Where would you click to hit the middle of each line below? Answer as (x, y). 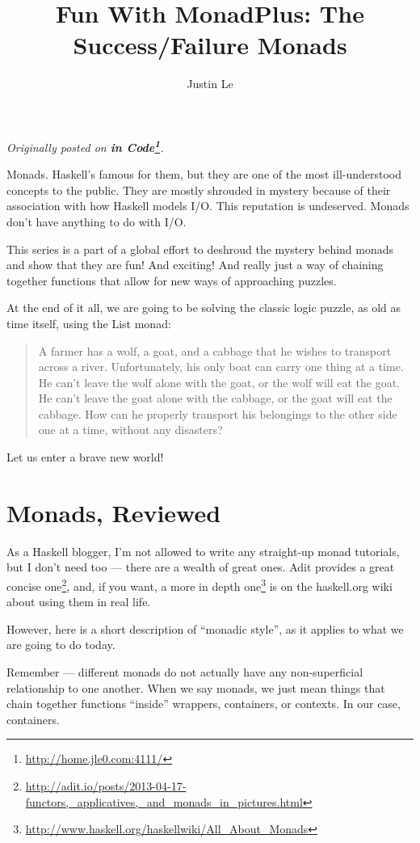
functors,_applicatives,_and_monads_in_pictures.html (164, 801)
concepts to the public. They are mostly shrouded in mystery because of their (199, 190)
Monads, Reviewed (114, 512)
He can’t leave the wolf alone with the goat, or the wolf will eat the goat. (219, 382)
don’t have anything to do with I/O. (97, 221)
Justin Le (210, 84)
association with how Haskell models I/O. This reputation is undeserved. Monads (208, 206)
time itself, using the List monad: (89, 323)
